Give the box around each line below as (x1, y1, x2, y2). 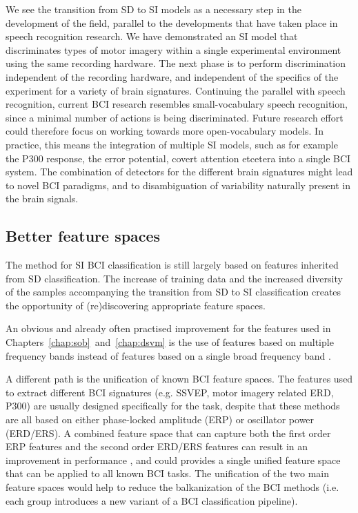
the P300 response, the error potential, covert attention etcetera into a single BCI (6, 151, 351, 165)
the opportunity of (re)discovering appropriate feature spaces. (6, 298, 266, 312)
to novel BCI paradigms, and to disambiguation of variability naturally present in (6, 177, 350, 192)
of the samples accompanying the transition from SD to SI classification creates (6, 284, 341, 299)
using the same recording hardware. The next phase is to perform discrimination (6, 56, 346, 70)
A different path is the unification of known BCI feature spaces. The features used (6, 371, 353, 386)
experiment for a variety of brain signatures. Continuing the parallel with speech (6, 83, 346, 97)
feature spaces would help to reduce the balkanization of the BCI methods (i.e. (6, 480, 339, 494)
